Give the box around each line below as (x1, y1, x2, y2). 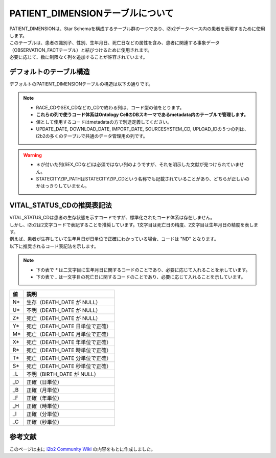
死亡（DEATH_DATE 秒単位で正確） (26, 363, 112, 370)
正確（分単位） (26, 410, 62, 418)
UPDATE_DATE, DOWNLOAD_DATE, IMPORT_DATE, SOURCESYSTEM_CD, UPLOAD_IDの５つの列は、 (36, 126, 249, 132)
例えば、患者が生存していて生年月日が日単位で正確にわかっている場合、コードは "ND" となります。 (9, 236, 219, 242)
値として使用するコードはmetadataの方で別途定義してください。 (36, 119, 172, 125)
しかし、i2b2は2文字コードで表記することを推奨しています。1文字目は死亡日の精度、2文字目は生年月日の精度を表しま (9, 221, 258, 227)
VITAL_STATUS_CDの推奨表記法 (9, 201, 112, 210)
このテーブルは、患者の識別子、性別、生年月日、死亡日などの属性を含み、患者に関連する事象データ (9, 40, 220, 46)
